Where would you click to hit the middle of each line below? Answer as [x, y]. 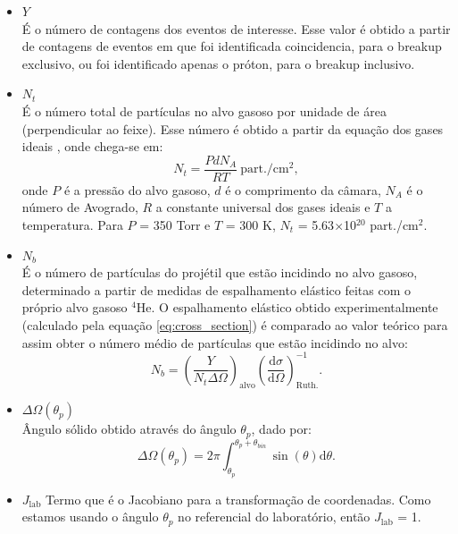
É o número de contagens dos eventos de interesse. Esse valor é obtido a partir [236, 28]
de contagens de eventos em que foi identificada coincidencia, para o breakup [232, 46]
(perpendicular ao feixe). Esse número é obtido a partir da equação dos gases [233, 128]
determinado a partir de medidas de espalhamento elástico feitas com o [216, 289]
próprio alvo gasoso [75, 307]
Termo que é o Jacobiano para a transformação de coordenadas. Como [238, 499]
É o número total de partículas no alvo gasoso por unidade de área [204, 110]
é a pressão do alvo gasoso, [137, 189]
